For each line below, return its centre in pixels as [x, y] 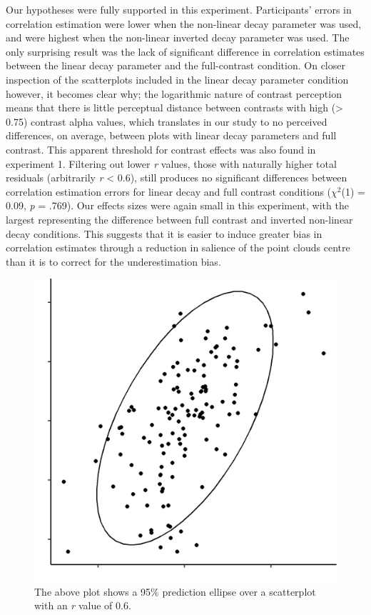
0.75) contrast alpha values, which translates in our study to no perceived [167, 121]
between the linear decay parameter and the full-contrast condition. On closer [176, 65]
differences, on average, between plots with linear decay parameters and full [171, 135]
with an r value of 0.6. [83, 605]
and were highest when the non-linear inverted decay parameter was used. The [178, 37]
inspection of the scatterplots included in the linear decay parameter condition [177, 79]
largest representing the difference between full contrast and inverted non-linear [179, 219]
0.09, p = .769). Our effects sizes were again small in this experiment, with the [177, 205]
